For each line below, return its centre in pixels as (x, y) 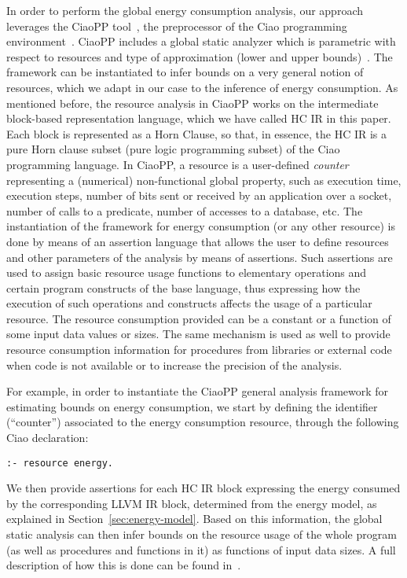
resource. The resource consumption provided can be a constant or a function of (199, 318)
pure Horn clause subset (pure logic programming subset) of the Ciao (173, 149)
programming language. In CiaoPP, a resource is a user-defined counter (178, 164)
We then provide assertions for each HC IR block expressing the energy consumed (203, 488)
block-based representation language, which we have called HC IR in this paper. (199, 118)
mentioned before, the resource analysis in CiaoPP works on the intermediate (192, 103)
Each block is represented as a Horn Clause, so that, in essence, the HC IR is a (197, 133)
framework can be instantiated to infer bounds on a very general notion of (185, 72)
